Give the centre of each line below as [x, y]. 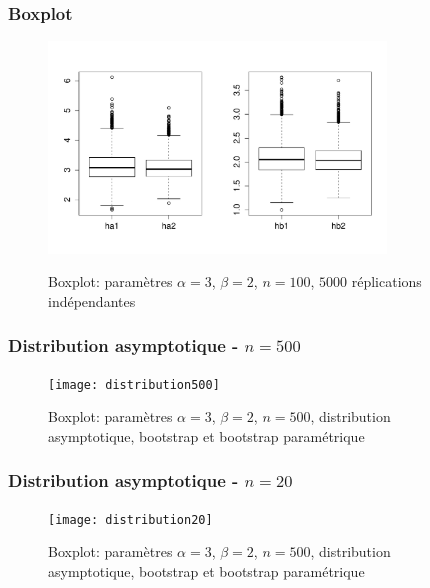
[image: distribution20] [130, 519]
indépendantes [92, 300]
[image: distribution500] [134, 384]
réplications [386, 281]
